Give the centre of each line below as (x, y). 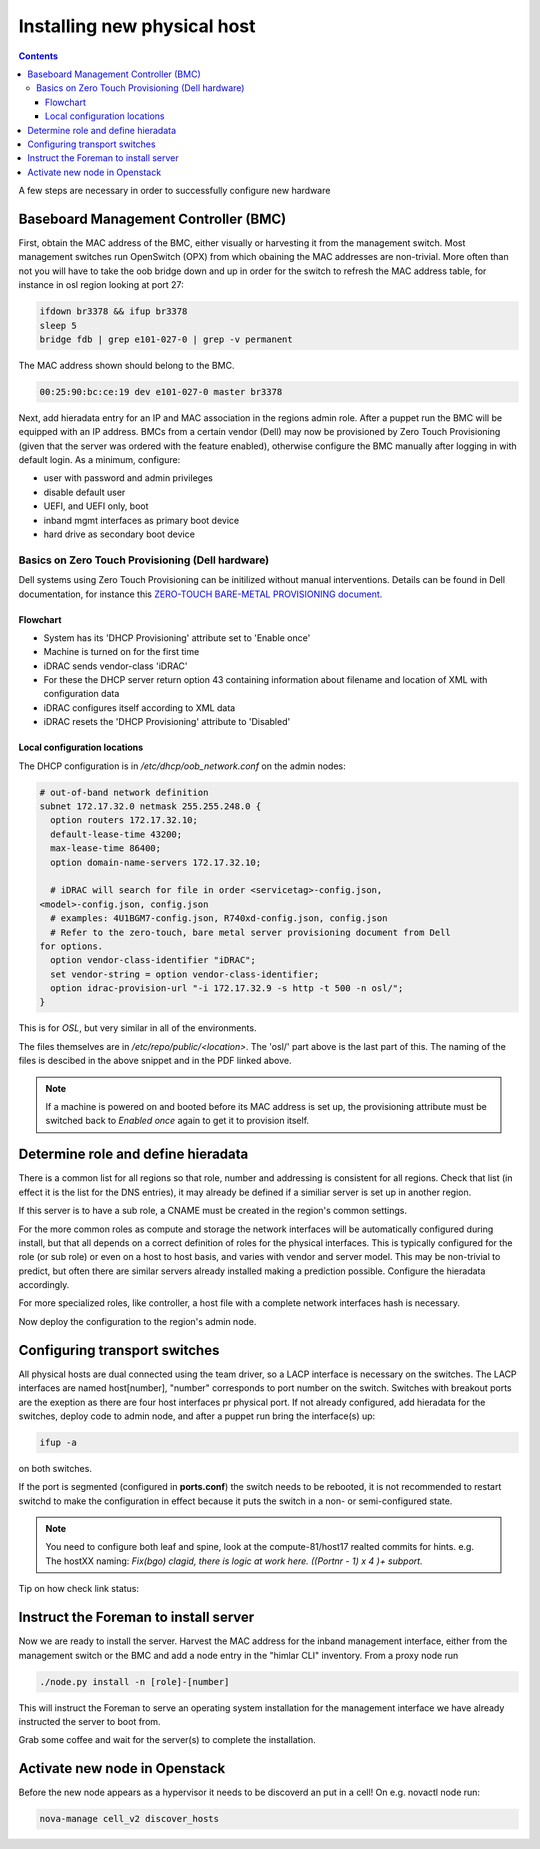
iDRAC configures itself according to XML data (139, 707)
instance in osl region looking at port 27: (101, 285)
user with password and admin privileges (128, 478)
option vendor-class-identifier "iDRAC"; (153, 960)
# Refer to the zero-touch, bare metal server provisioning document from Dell (251, 932)
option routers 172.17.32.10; (124, 820)
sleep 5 (58, 325)
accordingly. (44, 1285)
